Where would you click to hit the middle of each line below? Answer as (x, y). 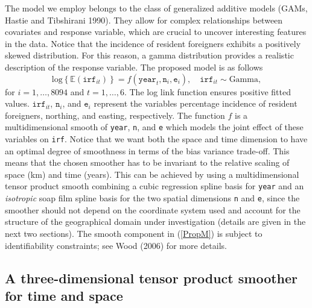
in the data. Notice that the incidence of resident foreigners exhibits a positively (153, 43)
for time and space (64, 295)
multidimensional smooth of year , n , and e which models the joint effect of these (154, 127)
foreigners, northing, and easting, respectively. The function (115, 115)
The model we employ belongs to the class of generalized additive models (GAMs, (156, 8)
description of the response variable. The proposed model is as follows (134, 67)
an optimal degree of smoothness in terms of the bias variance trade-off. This (147, 150)
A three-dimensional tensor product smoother (151, 278)
